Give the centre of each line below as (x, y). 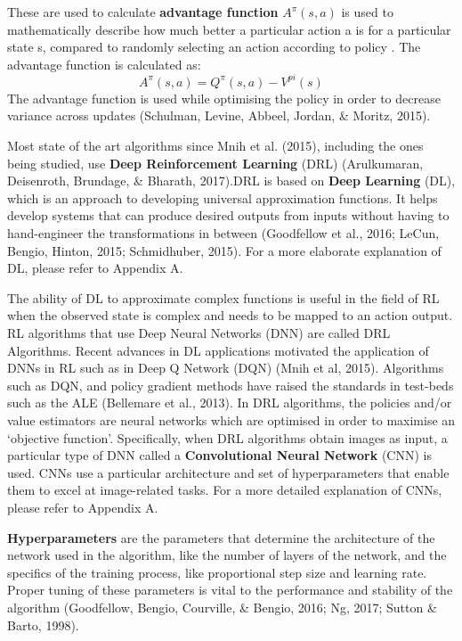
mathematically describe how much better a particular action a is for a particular (229, 29)
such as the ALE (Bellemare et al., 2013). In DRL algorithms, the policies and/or (230, 403)
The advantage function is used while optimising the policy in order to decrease (224, 98)
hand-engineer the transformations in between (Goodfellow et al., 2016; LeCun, (223, 233)
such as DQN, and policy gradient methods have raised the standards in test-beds (231, 385)
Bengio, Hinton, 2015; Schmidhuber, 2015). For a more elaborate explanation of (224, 250)
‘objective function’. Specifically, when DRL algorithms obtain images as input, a (227, 437)
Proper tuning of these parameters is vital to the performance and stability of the (230, 590)
